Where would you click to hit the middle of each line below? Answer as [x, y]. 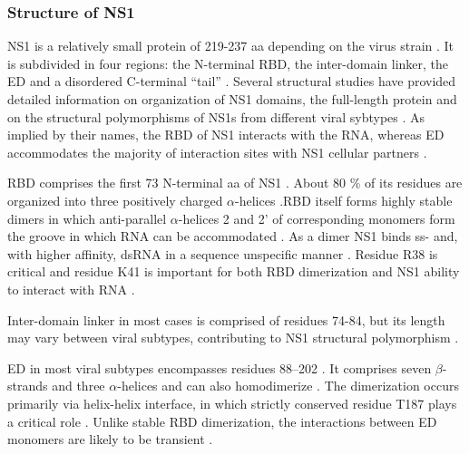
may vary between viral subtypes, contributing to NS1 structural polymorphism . [233, 338]
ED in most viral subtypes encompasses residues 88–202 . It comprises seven [220, 367]
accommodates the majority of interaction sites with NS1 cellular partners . [217, 152]
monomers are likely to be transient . [110, 439]
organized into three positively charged [115, 200]
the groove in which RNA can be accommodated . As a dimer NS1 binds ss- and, [233, 236]
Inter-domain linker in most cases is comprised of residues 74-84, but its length [226, 319]
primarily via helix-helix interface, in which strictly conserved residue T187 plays [232, 403]
